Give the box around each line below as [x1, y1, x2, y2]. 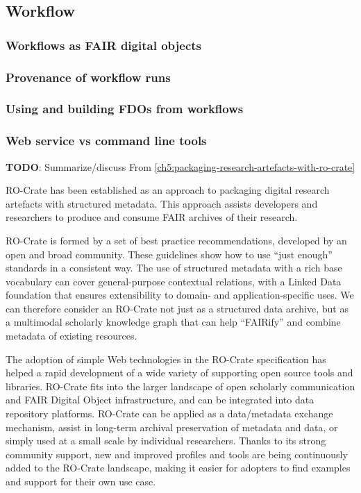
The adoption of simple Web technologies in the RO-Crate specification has [6, 351, 326, 366]
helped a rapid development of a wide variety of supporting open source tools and [6, 365, 353, 380]
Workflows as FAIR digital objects [6, 36, 201, 53]
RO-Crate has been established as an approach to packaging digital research [6, 183, 330, 197]
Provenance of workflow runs [6, 68, 171, 85]
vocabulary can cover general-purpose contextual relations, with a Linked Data [6, 274, 342, 288]
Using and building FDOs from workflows [6, 100, 244, 117]
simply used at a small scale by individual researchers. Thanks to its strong [6, 433, 326, 448]
